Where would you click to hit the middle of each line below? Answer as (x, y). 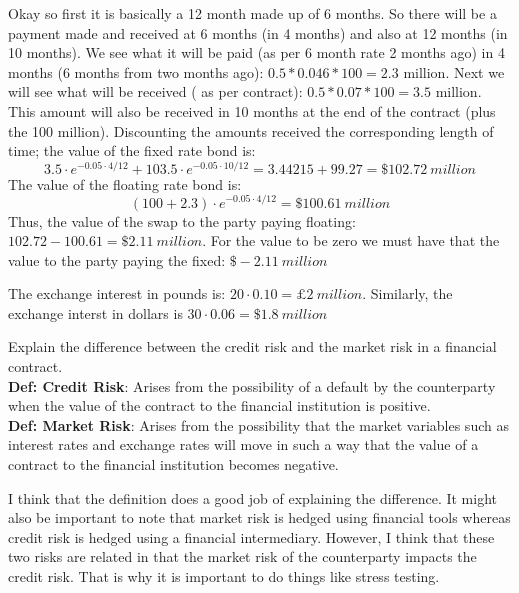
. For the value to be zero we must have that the (351, 240)
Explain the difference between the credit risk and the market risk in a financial (252, 346)
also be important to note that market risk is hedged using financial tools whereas (259, 517)
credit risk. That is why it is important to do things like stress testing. (224, 576)
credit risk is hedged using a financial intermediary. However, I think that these (251, 536)
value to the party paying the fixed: (117, 259)
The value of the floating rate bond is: (125, 183)
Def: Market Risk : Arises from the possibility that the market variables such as (258, 424)
